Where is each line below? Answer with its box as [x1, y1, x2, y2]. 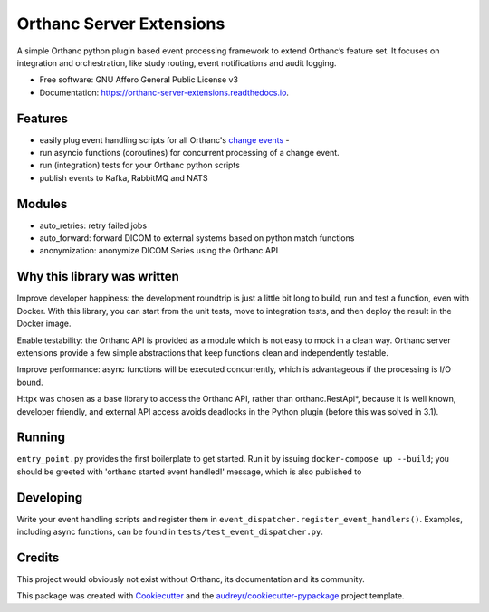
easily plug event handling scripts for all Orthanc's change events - [39, 134, 290, 145]
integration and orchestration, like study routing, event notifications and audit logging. [16, 57, 337, 68]
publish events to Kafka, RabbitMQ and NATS [39, 172, 208, 183]
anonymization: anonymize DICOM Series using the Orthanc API [39, 245, 279, 256]
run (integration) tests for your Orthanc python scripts [39, 159, 240, 171]
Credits [16, 550, 60, 565]
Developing [16, 490, 83, 505]
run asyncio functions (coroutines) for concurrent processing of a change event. [39, 148, 340, 158]
